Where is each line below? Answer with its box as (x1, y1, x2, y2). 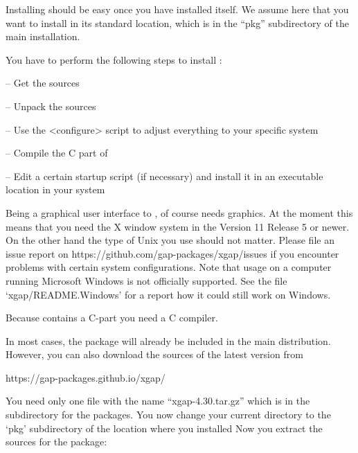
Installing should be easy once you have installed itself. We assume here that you (6, 2, 349, 16)
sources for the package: (6, 434, 107, 449)
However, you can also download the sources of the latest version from (6, 347, 303, 362)
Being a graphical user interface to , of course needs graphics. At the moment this (6, 205, 353, 220)
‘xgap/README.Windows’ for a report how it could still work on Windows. (6, 287, 331, 301)
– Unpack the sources (6, 98, 96, 113)
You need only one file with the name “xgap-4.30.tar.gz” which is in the (6, 393, 310, 408)
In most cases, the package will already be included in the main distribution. (6, 333, 331, 348)
